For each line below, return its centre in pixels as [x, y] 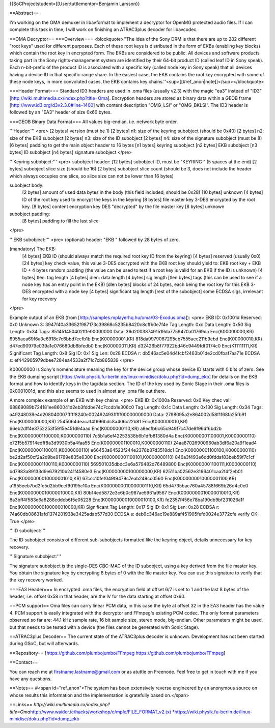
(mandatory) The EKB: [33, 249]
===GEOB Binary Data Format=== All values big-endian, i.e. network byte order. [94, 122]
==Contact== [24, 662]
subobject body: [26, 185]
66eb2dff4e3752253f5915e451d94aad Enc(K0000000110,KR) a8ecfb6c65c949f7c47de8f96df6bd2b [116, 429]
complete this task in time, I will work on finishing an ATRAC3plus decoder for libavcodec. [104, 30]
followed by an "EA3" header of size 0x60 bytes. [61, 112]
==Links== [21, 705]
